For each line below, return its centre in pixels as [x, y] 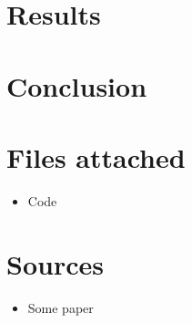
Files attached [96, 156]
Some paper [61, 307]
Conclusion [77, 85]
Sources [55, 263]
